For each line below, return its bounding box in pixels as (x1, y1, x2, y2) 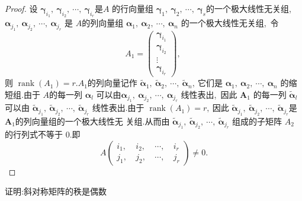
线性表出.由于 (92, 101, 144, 114)
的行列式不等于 (5, 128, 63, 141)
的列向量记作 (87, 76, 137, 89)
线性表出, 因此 (181, 88, 237, 101)
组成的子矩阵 (232, 114, 282, 127)
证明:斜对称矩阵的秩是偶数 (5, 185, 107, 197)
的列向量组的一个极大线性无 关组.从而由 (15, 114, 170, 127)
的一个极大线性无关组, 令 (181, 17, 279, 29)
